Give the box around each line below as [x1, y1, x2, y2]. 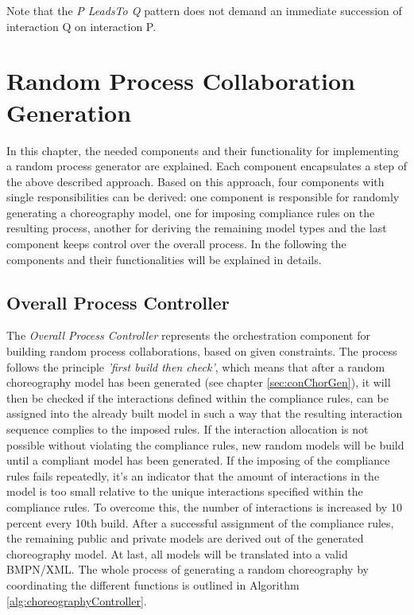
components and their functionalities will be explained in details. [6, 251, 322, 267]
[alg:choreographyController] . [6, 592, 147, 609]
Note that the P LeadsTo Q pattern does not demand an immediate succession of [6, 2, 402, 18]
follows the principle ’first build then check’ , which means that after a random [6, 358, 385, 375]
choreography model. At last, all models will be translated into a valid [6, 545, 348, 562]
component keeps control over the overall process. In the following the [6, 235, 346, 252]
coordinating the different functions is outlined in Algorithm [6, 576, 300, 593]
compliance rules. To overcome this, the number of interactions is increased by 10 [6, 498, 402, 515]
